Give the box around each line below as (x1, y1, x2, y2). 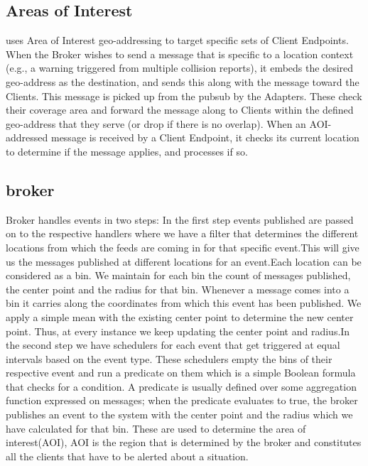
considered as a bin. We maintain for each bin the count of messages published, (6, 268, 351, 283)
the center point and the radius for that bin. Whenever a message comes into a (6, 281, 350, 296)
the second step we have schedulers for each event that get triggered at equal (6, 337, 340, 352)
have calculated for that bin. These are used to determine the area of (6, 421, 306, 435)
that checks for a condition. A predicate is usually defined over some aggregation (6, 379, 357, 394)
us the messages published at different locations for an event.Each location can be (6, 254, 362, 269)
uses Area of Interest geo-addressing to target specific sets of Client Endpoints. (6, 33, 349, 48)
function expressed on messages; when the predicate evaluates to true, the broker (6, 393, 358, 408)
